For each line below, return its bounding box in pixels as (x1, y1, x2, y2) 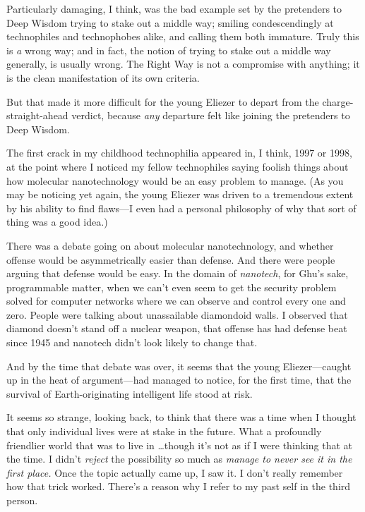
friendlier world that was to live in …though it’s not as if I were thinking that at (6, 437, 353, 452)
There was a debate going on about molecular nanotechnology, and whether (6, 238, 334, 252)
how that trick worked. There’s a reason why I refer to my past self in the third (6, 479, 351, 494)
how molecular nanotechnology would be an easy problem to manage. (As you (6, 173, 344, 188)
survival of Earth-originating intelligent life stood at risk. (6, 386, 253, 401)
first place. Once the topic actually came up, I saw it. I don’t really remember (6, 465, 343, 480)
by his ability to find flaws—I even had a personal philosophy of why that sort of (6, 200, 357, 215)
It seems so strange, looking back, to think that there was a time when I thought (6, 410, 357, 425)
